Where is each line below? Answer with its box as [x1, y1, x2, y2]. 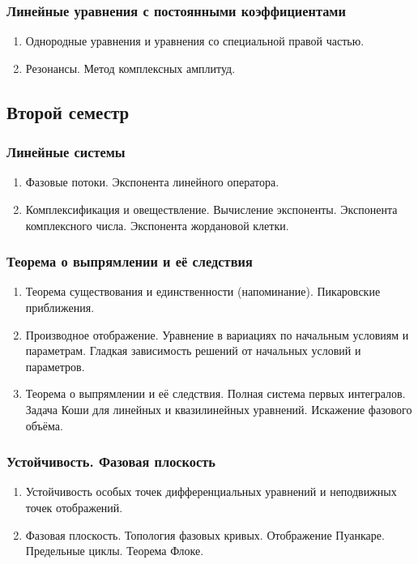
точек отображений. [25, 498, 123, 515]
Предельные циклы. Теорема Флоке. [25, 542, 204, 559]
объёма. [25, 417, 63, 434]
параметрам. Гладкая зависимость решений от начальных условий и [25, 342, 361, 359]
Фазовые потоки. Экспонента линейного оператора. [25, 173, 279, 190]
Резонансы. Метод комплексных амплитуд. [25, 59, 236, 76]
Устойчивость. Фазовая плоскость [6, 451, 215, 472]
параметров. [25, 357, 85, 374]
